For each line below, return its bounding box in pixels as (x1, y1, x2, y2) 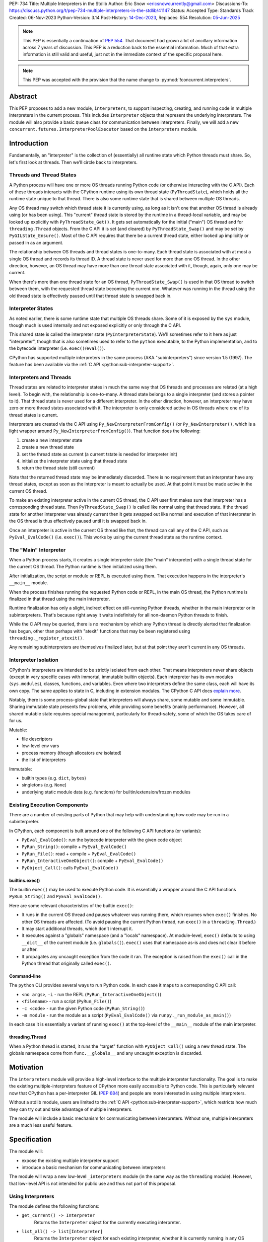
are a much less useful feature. (9, 1122, 73, 1128)
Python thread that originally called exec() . (21, 960, 112, 966)
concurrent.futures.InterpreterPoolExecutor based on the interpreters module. (9, 126, 198, 132)
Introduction (9, 139, 49, 148)
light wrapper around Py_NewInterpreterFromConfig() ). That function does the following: (9, 428, 201, 434)
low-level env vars (21, 743, 60, 749)
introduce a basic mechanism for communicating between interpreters (21, 1164, 166, 1170)
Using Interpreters (9, 1193, 55, 1200)
